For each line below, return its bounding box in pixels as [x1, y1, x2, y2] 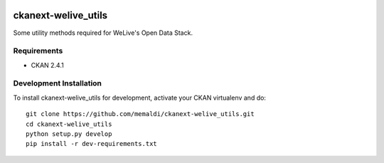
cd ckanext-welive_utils [26, 120, 112, 128]
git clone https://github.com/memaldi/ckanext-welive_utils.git [26, 110, 255, 118]
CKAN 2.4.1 [31, 61, 64, 69]
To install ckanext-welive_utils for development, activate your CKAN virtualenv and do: [13, 93, 267, 102]
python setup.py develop [26, 130, 112, 138]
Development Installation [13, 78, 102, 88]
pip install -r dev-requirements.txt [26, 140, 158, 148]
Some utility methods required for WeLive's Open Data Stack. [13, 28, 193, 37]
